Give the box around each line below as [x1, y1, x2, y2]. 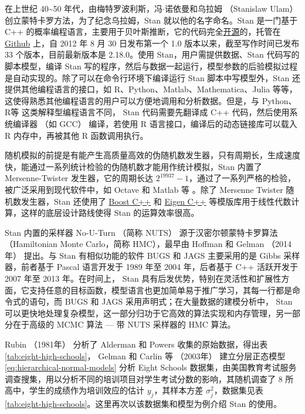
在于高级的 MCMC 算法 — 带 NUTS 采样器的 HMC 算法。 [12, 318, 236, 330]
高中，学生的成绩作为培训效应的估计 [5, 384, 144, 396]
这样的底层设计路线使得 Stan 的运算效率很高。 [21, 206, 199, 219]
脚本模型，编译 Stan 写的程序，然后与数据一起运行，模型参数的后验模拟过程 [5, 59, 298, 72]
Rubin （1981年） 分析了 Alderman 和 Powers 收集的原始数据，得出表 [5, 338, 268, 350]
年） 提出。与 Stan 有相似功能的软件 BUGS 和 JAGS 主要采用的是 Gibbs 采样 [5, 249, 300, 261]
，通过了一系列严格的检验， [189, 172, 296, 184]
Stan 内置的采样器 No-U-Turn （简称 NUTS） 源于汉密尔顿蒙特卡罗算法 [5, 226, 278, 238]
